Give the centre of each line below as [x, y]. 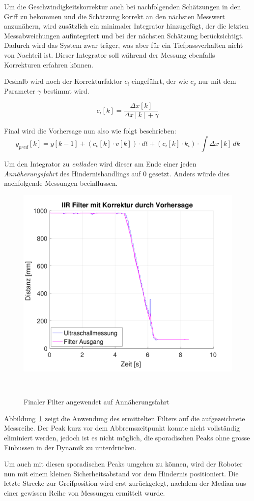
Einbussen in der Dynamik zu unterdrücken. [70, 447]
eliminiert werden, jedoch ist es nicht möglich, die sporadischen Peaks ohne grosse [127, 437]
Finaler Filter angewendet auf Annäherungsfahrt [97, 402]
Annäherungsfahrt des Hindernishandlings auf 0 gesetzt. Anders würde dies [117, 173]
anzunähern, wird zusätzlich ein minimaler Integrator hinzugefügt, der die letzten [127, 26]
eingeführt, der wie [160, 81]
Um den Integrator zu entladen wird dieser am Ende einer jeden [100, 164]
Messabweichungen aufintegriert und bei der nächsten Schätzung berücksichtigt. [124, 35]
